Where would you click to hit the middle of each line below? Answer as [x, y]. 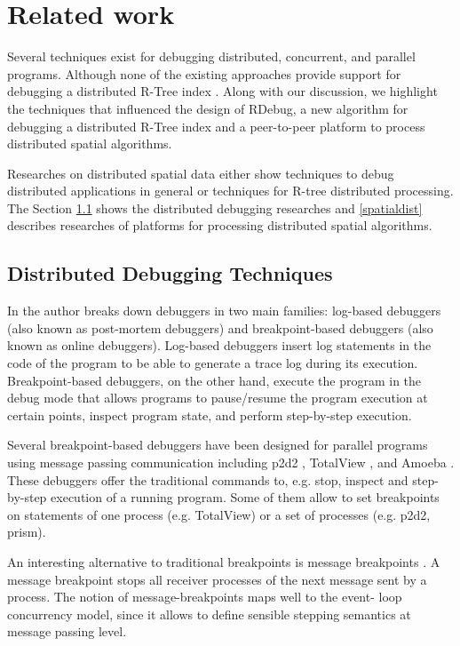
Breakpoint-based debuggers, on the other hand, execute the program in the [214, 380]
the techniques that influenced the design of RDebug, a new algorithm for [208, 108]
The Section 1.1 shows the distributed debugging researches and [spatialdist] [215, 207]
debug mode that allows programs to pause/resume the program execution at [218, 398]
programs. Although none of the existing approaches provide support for [204, 73]
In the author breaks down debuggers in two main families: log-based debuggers [224, 311]
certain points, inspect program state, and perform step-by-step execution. [210, 415]
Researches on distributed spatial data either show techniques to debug [201, 173]
